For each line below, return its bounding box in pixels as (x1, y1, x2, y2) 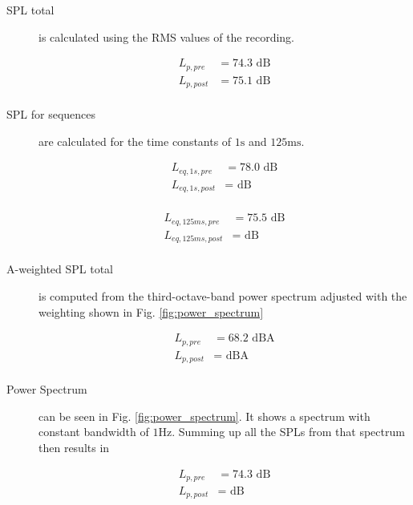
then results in (38, 438, 110, 455)
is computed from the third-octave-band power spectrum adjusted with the (38, 287, 407, 304)
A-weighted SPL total (6, 261, 113, 277)
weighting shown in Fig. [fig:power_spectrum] (38, 303, 264, 320)
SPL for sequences (6, 106, 96, 123)
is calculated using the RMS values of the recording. (38, 28, 295, 45)
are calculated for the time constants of (38, 132, 232, 149)
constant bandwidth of (38, 423, 149, 440)
